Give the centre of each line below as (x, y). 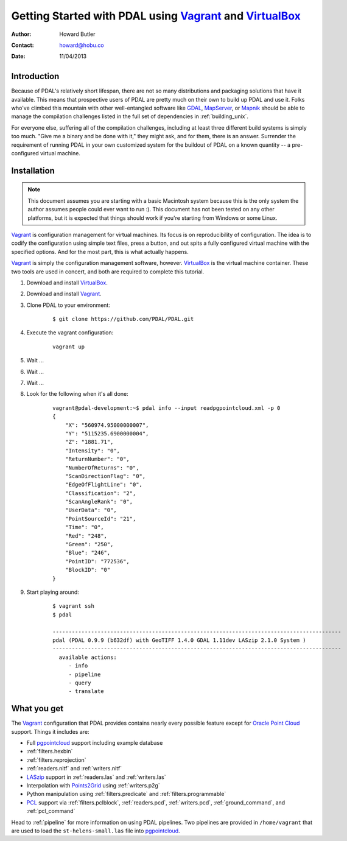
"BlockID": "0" (88, 570)
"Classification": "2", (100, 493)
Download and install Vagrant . (64, 294)
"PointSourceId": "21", (100, 519)
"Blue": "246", (88, 553)
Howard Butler (77, 34)
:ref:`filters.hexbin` (50, 751)
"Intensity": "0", (93, 450)
